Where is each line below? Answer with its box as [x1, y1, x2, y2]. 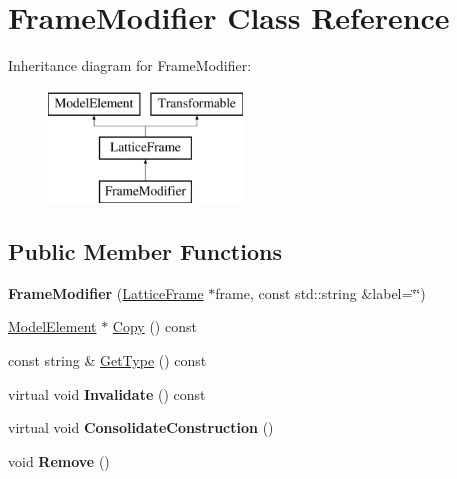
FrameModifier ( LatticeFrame [8, 282, 204, 303]
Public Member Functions [8, 236, 282, 267]
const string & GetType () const [8, 350, 207, 371]
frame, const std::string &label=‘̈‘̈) [215, 282, 426, 303]
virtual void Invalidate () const [8, 383, 206, 404]
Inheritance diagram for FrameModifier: [8, 55, 252, 76]
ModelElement [8, 316, 97, 337]
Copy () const [112, 316, 197, 337]
